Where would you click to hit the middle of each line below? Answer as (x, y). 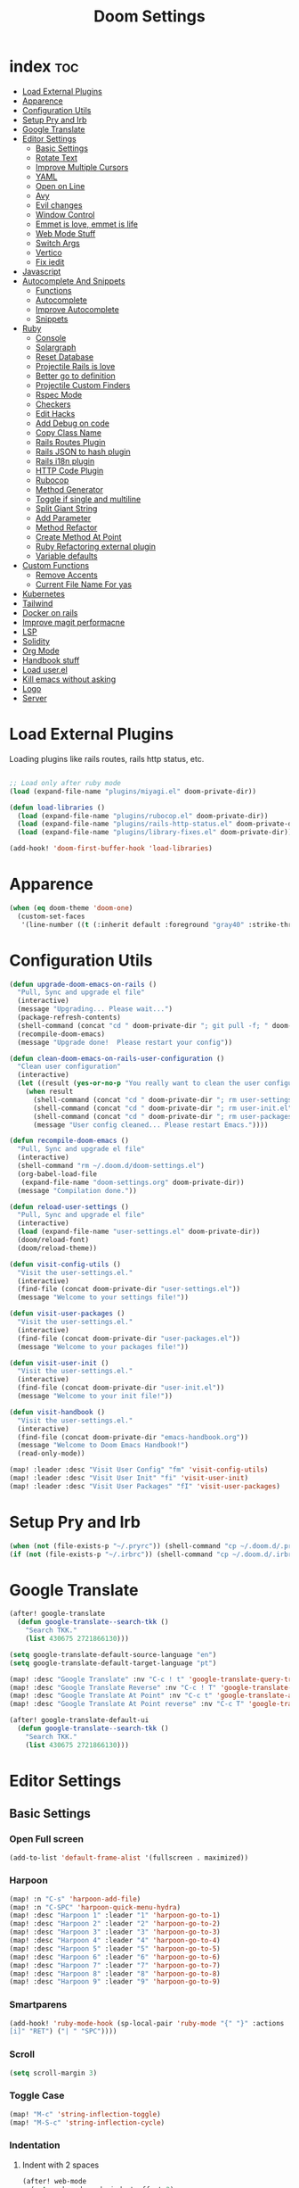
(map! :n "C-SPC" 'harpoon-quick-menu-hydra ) (95, 1907)
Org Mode (40, 651)
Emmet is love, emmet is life (86, 224)
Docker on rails (50, 612)
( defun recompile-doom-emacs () (69, 1141)
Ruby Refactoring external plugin (96, 546)
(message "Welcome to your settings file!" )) (103, 1297)
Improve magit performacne (73, 622)
